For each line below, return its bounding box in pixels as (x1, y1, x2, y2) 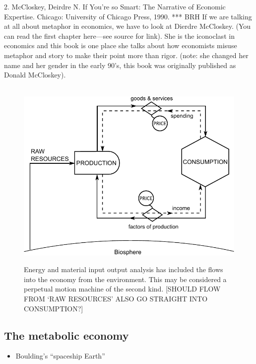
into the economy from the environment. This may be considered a (24, 274, 227, 284)
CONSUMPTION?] (24, 303, 83, 313)
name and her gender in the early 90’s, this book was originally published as (4, 60, 236, 70)
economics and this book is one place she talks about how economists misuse (4, 40, 237, 51)
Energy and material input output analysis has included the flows (24, 264, 223, 275)
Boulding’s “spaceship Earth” (15, 351, 105, 361)
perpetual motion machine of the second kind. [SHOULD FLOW (24, 284, 221, 294)
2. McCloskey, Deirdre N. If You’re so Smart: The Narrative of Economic (4, 1, 226, 11)
